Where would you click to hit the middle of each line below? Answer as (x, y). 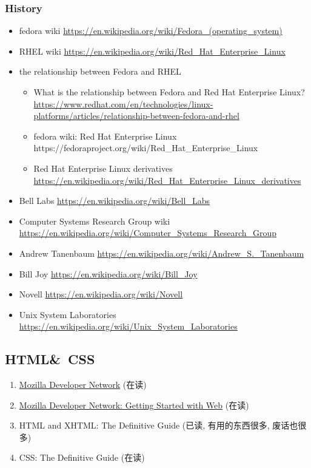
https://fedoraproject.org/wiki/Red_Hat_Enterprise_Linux (146, 148)
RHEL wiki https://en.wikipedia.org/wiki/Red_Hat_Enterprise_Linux (152, 51)
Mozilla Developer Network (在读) (83, 385)
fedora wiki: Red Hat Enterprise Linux (105, 136)
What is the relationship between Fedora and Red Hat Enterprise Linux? (169, 92)
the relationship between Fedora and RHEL (100, 71)
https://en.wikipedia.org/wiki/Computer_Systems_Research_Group (148, 233)
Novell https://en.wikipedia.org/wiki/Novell (101, 294)
